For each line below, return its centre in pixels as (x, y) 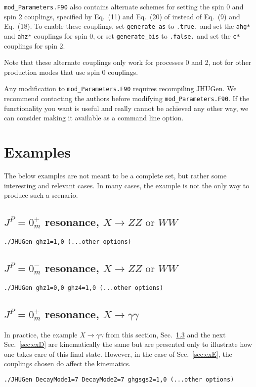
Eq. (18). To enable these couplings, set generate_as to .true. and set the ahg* (127, 26)
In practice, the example (41, 334)
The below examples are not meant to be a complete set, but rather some (115, 175)
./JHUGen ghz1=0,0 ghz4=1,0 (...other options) (84, 288)
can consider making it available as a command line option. (94, 118)
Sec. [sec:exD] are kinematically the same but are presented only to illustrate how (128, 344)
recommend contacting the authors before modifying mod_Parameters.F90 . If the (127, 98)
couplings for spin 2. (35, 45)
